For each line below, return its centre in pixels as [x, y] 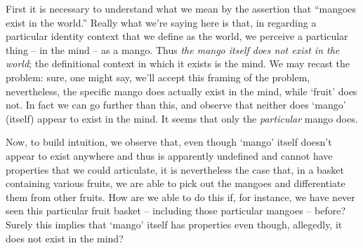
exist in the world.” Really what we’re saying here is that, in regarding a [161, 22]
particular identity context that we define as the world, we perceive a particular [177, 36]
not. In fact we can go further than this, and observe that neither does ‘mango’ [176, 105]
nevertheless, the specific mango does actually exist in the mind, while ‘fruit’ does [181, 91]
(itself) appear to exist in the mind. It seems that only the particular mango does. [182, 118]
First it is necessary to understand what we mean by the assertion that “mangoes [181, 8]
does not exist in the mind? [65, 238]
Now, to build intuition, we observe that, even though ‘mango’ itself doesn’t [169, 142]
